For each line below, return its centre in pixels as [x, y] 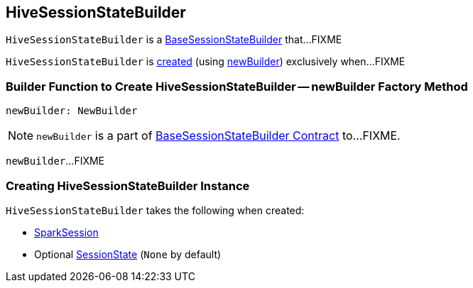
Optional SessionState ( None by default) [128, 254]
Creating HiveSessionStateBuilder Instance [128, 185]
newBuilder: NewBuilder [72, 111]
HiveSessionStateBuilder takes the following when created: [155, 210]
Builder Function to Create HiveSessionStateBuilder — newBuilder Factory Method [237, 86]
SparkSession [66, 232]
